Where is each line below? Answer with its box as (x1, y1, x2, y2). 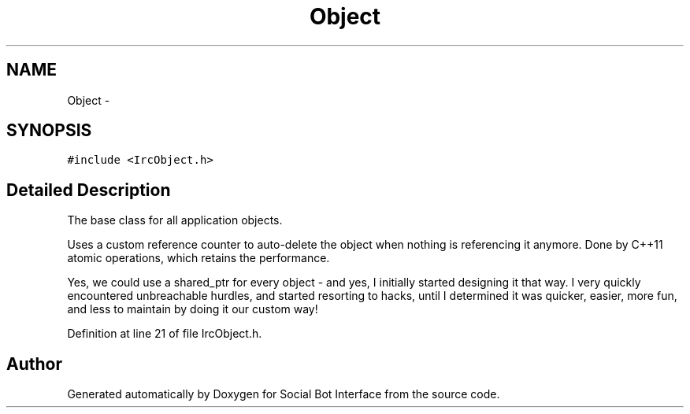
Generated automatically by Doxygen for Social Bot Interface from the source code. (67, 387, 500, 401)
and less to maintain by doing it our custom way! (67, 302, 318, 316)
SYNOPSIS (6, 120, 92, 141)
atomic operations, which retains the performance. (67, 251, 330, 265)
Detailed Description (6, 179, 171, 200)
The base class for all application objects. (67, 213, 283, 227)
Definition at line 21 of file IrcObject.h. (67, 327, 262, 341)
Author (6, 353, 62, 374)
